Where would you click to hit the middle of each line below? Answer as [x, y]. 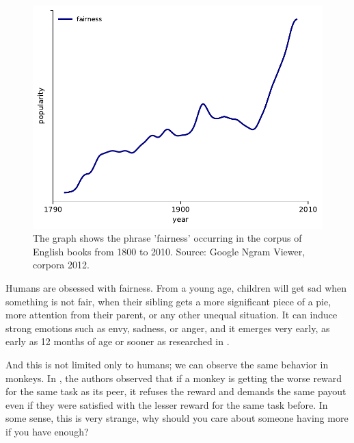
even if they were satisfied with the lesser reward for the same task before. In [167, 404]
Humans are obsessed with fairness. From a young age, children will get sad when [176, 288]
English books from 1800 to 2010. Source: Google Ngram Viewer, [169, 251]
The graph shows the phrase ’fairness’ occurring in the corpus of [167, 238]
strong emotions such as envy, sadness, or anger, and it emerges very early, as [168, 328]
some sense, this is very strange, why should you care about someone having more [177, 418]
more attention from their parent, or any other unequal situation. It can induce [172, 315]
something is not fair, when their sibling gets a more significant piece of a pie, [168, 301]
